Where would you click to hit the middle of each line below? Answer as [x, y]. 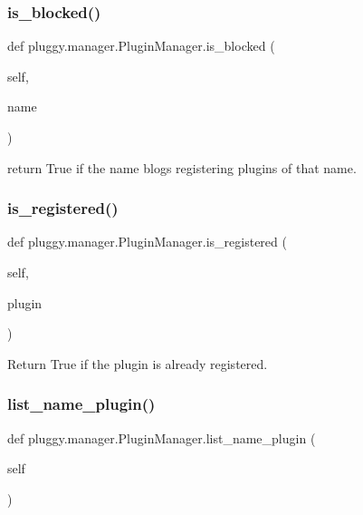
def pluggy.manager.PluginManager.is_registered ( [147, 242]
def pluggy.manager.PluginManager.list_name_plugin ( [162, 437]
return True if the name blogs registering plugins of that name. [182, 167]
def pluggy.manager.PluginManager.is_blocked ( [141, 46]
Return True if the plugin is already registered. [138, 363]
